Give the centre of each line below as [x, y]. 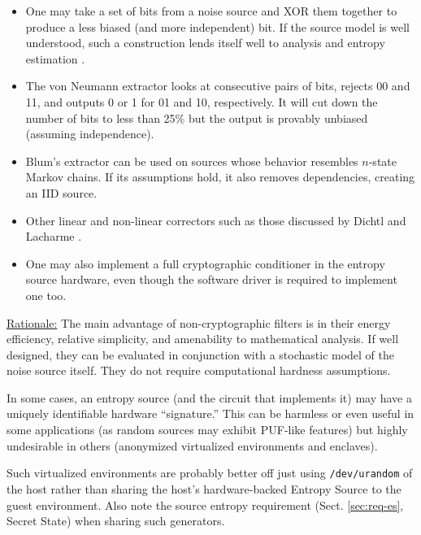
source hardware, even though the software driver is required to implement [211, 279]
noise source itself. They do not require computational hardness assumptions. [199, 370]
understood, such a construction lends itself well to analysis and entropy [205, 43]
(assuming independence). [90, 134]
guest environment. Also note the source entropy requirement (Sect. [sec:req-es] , [205, 505]
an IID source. [61, 192]
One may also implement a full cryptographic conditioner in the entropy [205, 263]
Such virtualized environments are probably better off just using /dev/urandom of [210, 473]
